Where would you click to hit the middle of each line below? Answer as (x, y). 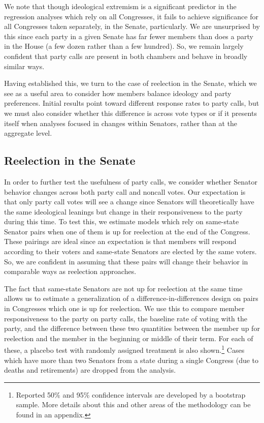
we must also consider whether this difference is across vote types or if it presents (130, 113)
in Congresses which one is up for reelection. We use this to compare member (124, 308)
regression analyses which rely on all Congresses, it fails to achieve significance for (131, 16)
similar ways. (24, 66)
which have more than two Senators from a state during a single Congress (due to (131, 360)
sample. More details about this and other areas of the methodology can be (133, 404)
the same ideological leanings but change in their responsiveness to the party (123, 211)
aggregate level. (28, 133)
